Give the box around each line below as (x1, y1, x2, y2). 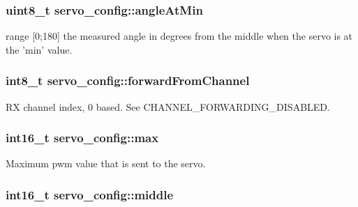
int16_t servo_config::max (6, 129, 159, 146)
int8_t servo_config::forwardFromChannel (6, 72, 250, 89)
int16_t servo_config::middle (6, 185, 174, 203)
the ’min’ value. (6, 42, 73, 56)
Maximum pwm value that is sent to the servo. (6, 156, 206, 171)
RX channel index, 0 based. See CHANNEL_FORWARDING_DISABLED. (6, 99, 330, 114)
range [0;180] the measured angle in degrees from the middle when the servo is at (6, 29, 353, 43)
